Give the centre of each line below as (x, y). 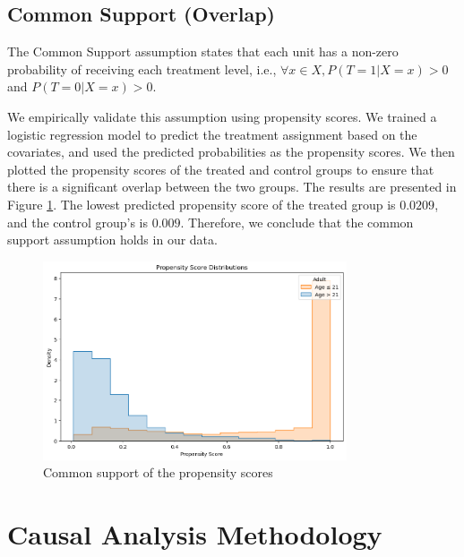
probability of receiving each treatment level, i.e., (142, 69)
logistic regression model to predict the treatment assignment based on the (212, 134)
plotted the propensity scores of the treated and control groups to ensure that (221, 169)
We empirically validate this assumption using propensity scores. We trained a (222, 116)
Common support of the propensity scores (158, 472)
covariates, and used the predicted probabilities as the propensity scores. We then (231, 152)
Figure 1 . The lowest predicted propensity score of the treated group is (202, 204)
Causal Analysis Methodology (195, 534)
